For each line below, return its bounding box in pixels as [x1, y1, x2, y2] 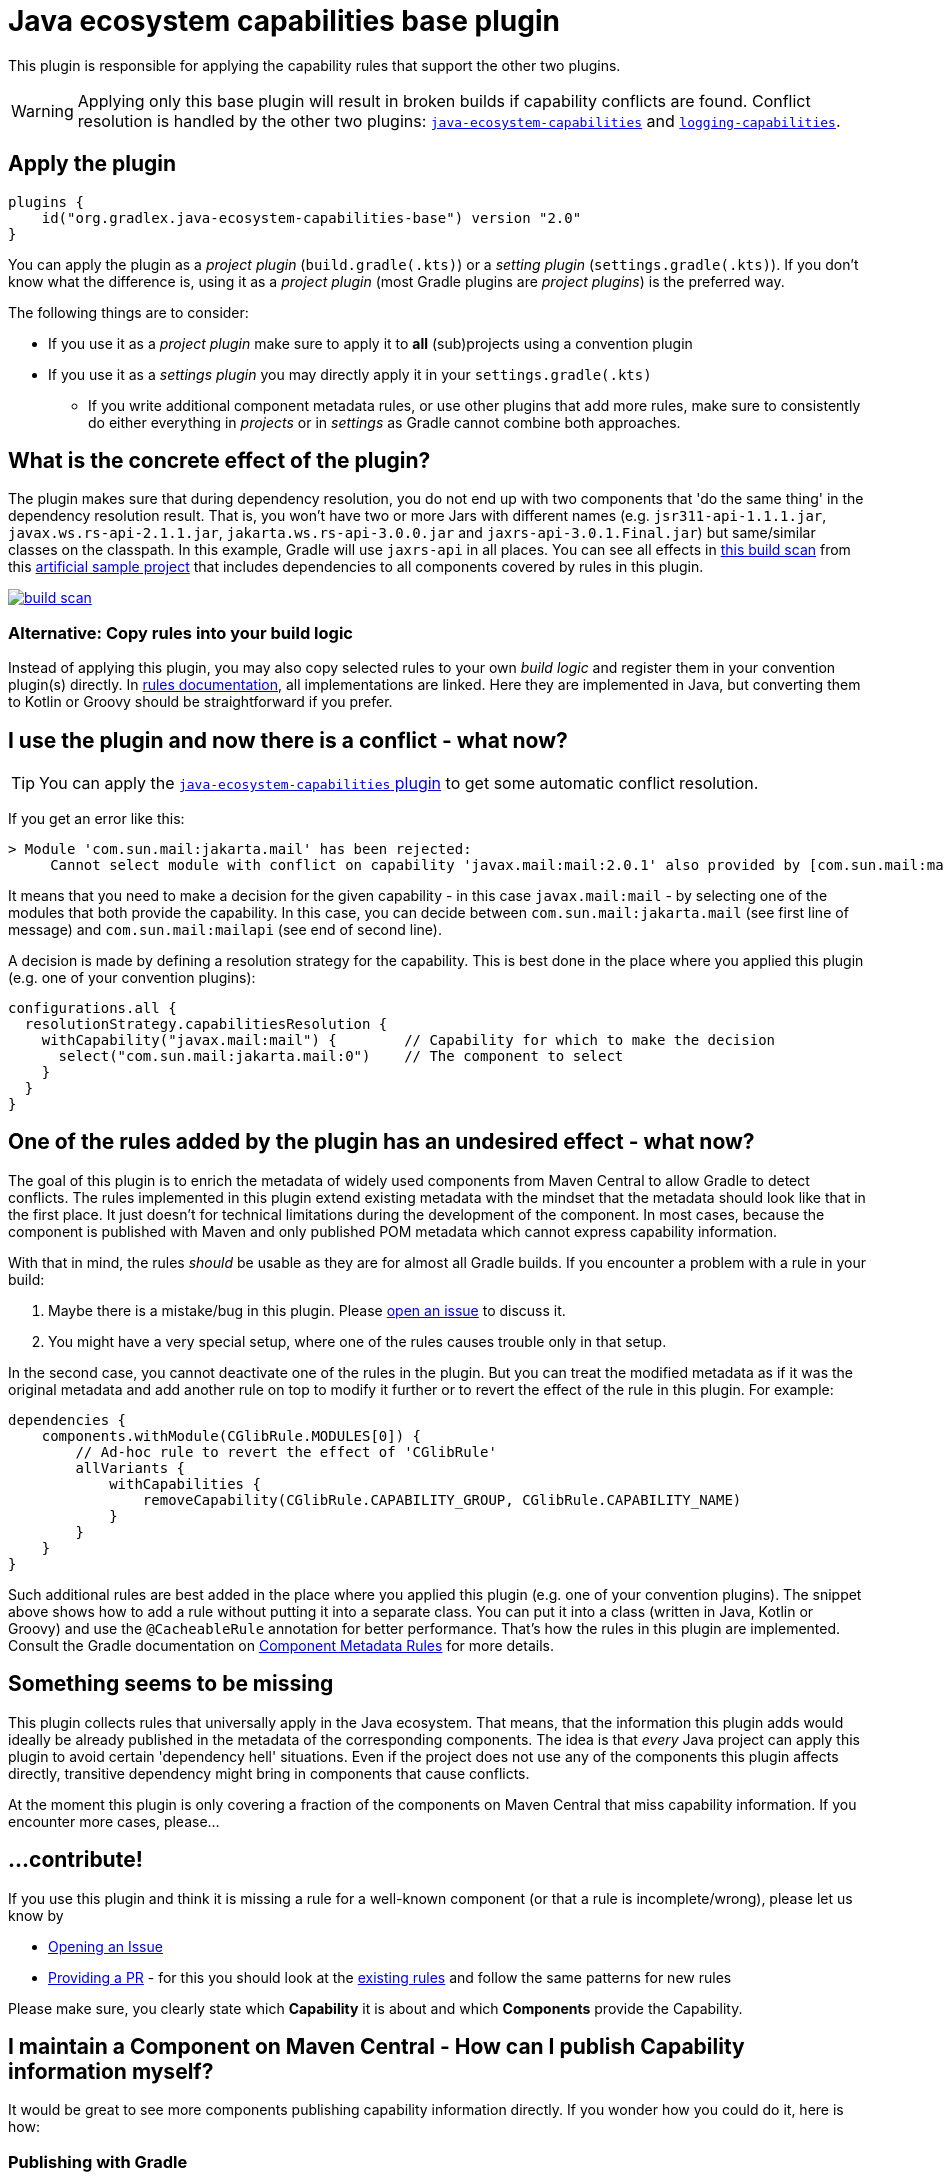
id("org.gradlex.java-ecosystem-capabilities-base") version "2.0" [41, 209, 582, 226]
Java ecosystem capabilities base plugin [8, 4, 560, 38]
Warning [11, 100, 74, 121]
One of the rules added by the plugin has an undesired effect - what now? [8, 1129, 755, 1155]
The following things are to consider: [8, 303, 249, 321]
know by [8, 1906, 64, 1924]
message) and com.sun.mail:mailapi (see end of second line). [8, 921, 442, 939]
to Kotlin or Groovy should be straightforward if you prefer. [8, 693, 393, 711]
